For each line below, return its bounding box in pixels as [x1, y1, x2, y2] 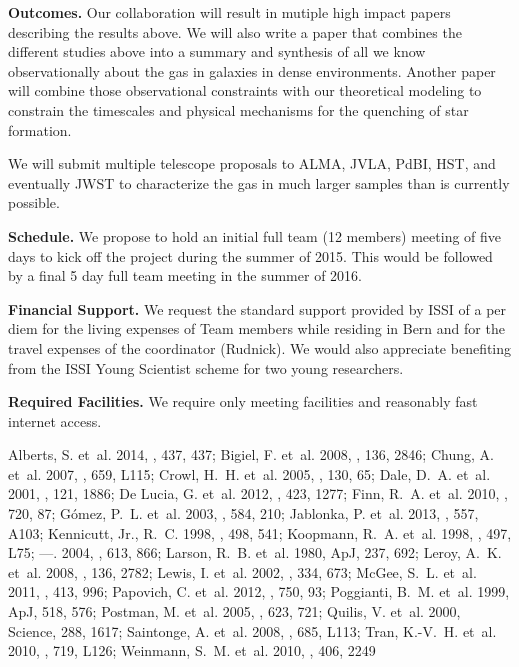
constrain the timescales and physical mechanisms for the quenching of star [8, 99, 469, 120]
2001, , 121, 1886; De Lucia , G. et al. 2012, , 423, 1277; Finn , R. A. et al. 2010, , [8, 483, 508, 504]
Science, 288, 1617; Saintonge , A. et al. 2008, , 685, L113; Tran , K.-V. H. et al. [8, 620, 497, 641]
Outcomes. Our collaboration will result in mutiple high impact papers [8, 2, 451, 22]
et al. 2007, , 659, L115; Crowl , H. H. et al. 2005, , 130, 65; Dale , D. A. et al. [8, 463, 491, 484]
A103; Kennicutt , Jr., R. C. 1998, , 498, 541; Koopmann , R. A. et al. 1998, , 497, [8, 522, 512, 543]
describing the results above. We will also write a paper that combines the [8, 21, 462, 42]
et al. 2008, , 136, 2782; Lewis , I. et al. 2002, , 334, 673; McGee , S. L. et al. [8, 561, 477, 582]
